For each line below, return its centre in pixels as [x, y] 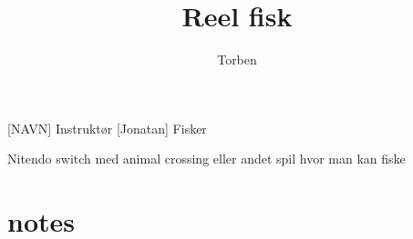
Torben [237, 60]
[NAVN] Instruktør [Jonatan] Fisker [107, 128]
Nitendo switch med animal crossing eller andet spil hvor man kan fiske [206, 159]
